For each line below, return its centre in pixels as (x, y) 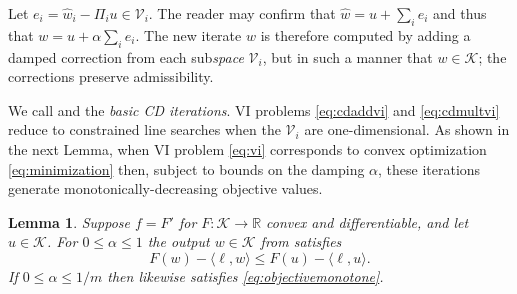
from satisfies (301, 241)
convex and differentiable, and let (367, 221)
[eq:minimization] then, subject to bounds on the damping (186, 168)
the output (178, 241)
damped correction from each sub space (126, 56)
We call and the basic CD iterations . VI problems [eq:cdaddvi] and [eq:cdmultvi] (254, 109)
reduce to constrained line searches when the (144, 129)
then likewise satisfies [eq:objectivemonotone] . (245, 275)
